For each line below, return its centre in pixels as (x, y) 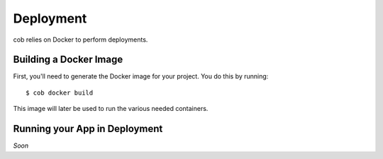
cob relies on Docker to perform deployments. (81, 40)
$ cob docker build (60, 93)
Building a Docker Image (68, 60)
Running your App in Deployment (88, 129)
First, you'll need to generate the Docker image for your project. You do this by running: (141, 76)
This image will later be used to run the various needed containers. (111, 109)
